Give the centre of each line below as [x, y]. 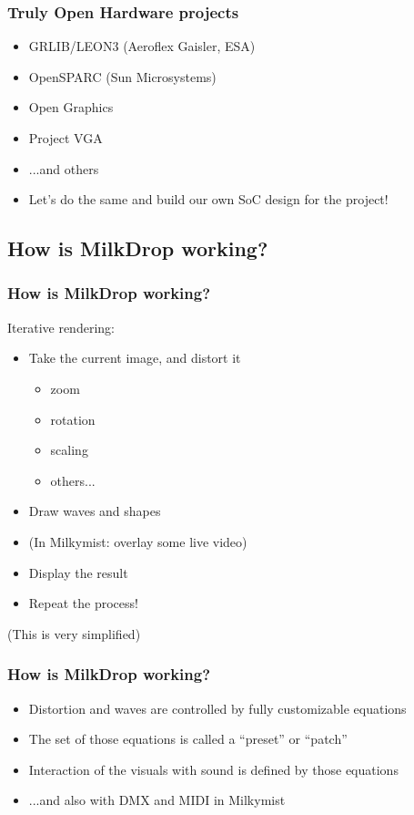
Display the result [78, 572]
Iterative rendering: [61, 327]
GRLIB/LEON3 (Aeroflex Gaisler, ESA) [142, 46]
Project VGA [66, 138]
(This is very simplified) [74, 633]
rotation [73, 419]
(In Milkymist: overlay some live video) [138, 541]
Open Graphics [71, 107]
